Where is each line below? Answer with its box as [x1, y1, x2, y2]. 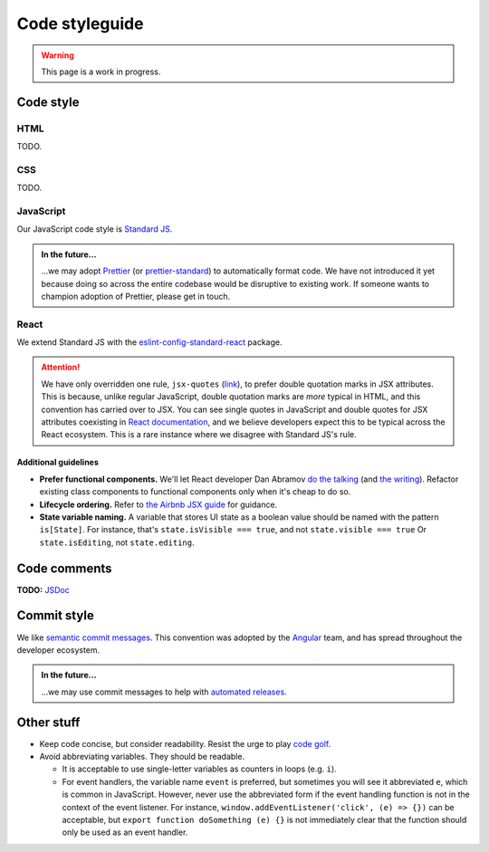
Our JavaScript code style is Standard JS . [16, 224, 173, 235]
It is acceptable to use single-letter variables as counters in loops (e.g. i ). [62, 763, 337, 774]
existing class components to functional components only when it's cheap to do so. [39, 486, 351, 497]
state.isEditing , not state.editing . [39, 537, 195, 548]
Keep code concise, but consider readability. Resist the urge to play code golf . [39, 738, 331, 749]
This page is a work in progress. [41, 66, 161, 77]
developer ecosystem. [16, 644, 101, 656]
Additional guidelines [16, 457, 100, 468]
